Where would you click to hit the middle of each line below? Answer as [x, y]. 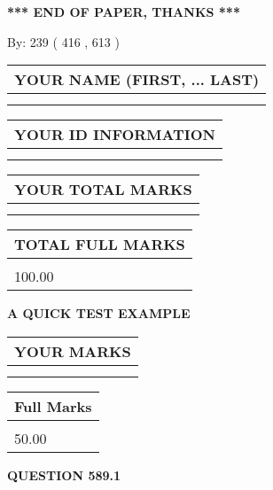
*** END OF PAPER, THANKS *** [124, 12]
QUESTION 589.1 [64, 474]
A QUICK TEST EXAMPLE [99, 313]
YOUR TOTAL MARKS [103, 190]
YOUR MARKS [73, 351]
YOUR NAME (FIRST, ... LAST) [137, 80]
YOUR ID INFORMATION [115, 135]
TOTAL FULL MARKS [100, 245]
